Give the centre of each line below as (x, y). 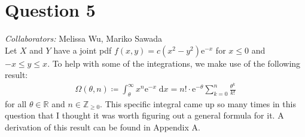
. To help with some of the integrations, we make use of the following (174, 63)
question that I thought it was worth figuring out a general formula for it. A (144, 115)
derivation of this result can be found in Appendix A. (103, 127)
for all (16, 103)
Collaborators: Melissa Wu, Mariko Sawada (84, 38)
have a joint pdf (83, 50)
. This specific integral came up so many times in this (198, 103)
